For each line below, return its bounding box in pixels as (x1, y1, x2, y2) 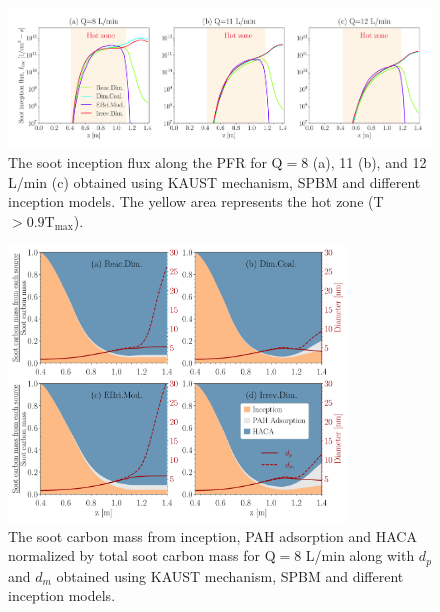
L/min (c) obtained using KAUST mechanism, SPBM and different (8, 171, 421, 192)
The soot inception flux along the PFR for (8, 152, 267, 173)
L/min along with (305, 545, 415, 566)
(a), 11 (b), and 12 (312, 152, 427, 173)
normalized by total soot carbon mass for (8, 545, 260, 566)
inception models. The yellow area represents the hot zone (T (8, 191, 384, 212)
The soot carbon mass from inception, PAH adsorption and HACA (8, 525, 417, 546)
